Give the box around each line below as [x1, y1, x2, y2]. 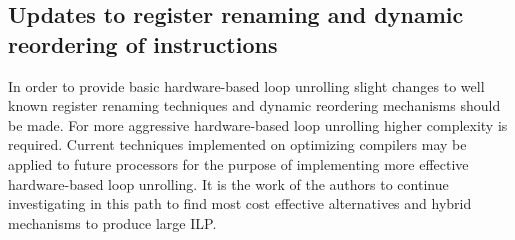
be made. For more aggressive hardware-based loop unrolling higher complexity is [8, 114, 508, 135]
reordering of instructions [8, 28, 278, 59]
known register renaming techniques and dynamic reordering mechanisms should [8, 95, 501, 116]
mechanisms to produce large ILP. [8, 212, 217, 233]
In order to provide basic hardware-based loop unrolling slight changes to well [8, 75, 485, 96]
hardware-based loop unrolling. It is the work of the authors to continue [8, 173, 449, 194]
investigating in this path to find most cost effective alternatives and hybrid [8, 193, 472, 214]
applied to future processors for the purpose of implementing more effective [8, 153, 469, 174]
